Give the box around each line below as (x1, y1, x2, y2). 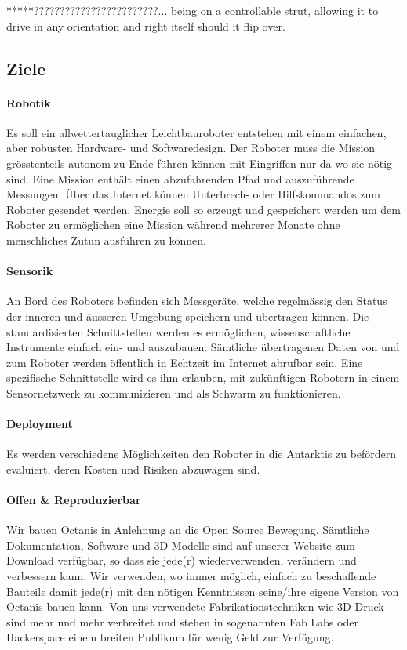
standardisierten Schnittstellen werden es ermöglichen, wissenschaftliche (6, 323, 351, 340)
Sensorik (6, 263, 53, 279)
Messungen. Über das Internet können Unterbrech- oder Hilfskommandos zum (6, 186, 380, 202)
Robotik (6, 94, 51, 111)
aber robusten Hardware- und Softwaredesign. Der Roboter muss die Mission (6, 140, 376, 156)
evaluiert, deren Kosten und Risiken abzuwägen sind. (6, 460, 260, 477)
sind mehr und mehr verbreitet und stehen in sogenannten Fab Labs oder (6, 613, 358, 630)
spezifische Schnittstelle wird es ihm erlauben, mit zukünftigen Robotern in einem (6, 369, 400, 386)
